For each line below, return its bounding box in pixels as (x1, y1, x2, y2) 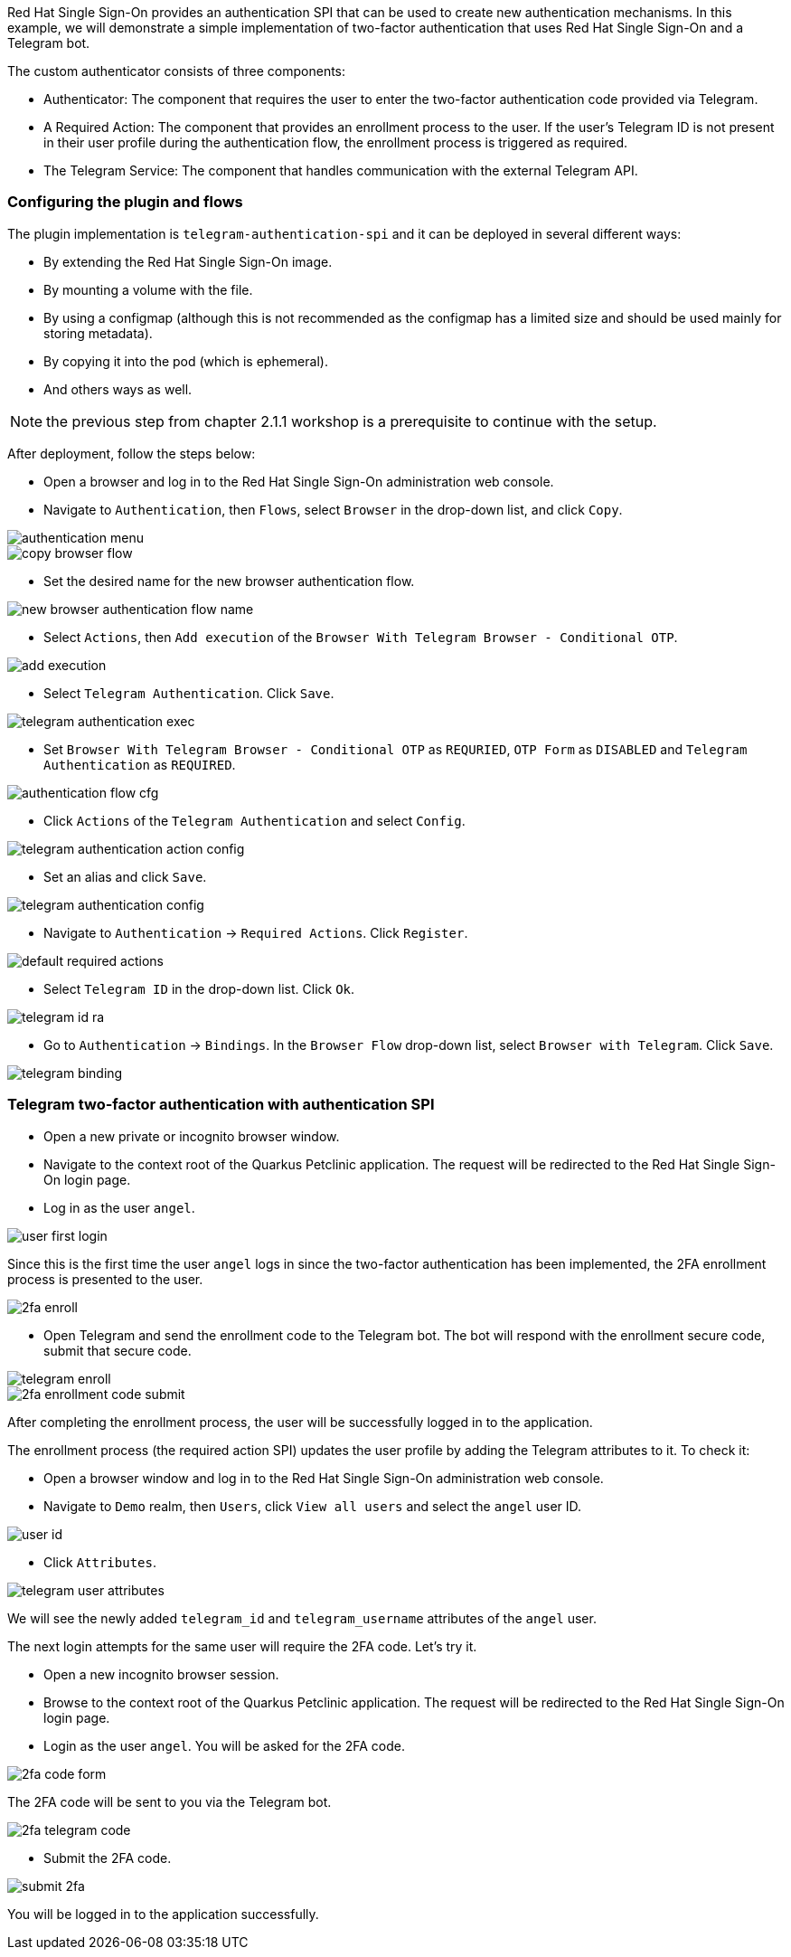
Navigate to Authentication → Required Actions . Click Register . (43, 924, 468, 941)
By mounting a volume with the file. (43, 281, 253, 298)
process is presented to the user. (7, 1271, 203, 1287)
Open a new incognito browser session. (43, 1666, 279, 1682)
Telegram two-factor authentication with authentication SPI (7, 1095, 435, 1114)
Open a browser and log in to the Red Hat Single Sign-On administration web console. (43, 473, 554, 489)
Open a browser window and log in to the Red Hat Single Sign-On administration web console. (43, 1470, 604, 1486)
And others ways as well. (43, 381, 193, 397)
